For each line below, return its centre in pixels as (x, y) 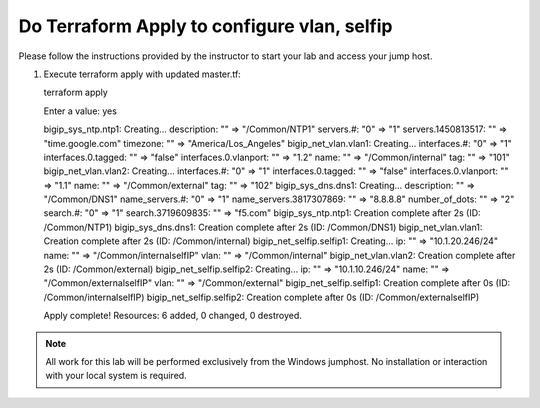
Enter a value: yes (80, 111)
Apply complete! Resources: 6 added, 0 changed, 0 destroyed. (172, 316)
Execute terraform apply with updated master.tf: (142, 74)
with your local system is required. (116, 376)
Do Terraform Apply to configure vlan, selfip (205, 26)
